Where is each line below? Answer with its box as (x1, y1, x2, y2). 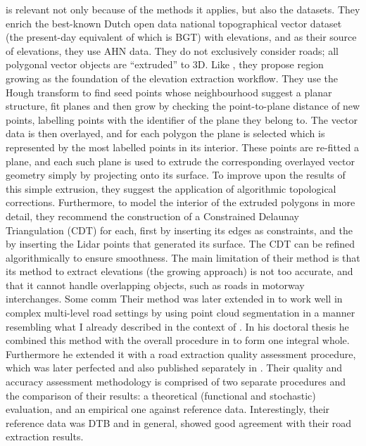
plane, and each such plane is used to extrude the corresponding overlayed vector (6, 153, 355, 168)
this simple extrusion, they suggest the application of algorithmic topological (6, 181, 336, 196)
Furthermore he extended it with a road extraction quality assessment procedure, (6, 346, 356, 361)
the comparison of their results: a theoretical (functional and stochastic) (6, 388, 316, 402)
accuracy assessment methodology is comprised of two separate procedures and (6, 374, 346, 389)
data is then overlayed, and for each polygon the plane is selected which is (6, 126, 325, 141)
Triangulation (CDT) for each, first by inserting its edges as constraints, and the (6, 222, 353, 237)
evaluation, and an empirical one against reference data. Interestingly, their (6, 402, 330, 416)
